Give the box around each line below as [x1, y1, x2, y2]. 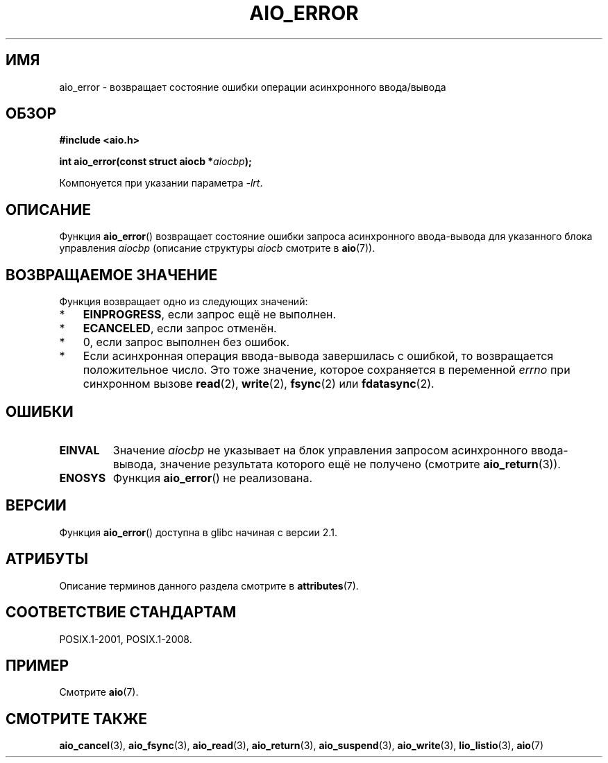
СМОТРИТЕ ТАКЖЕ [6, 710, 148, 728]
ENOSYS [59, 470, 106, 485]
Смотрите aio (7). [59, 686, 139, 698]
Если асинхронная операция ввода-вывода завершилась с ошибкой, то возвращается [83, 349, 554, 363]
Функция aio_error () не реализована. [112, 470, 313, 485]
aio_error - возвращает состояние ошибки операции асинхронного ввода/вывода [59, 80, 446, 93]
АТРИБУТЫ [6, 550, 89, 568]
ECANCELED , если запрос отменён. [83, 321, 277, 336]
